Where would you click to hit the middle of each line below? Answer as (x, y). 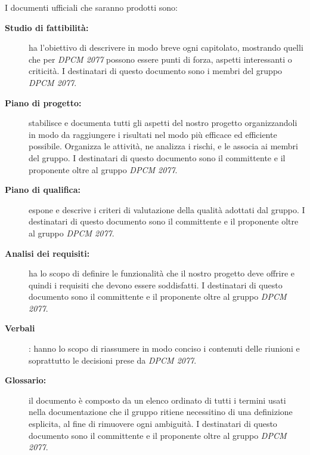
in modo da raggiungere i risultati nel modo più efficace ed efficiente (153, 134)
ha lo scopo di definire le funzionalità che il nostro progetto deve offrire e (162, 273)
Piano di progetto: (43, 102)
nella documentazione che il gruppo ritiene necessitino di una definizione (161, 412)
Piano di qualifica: (43, 190)
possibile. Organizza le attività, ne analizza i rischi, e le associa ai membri (163, 146)
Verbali (20, 328)
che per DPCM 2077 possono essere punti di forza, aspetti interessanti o (160, 59)
